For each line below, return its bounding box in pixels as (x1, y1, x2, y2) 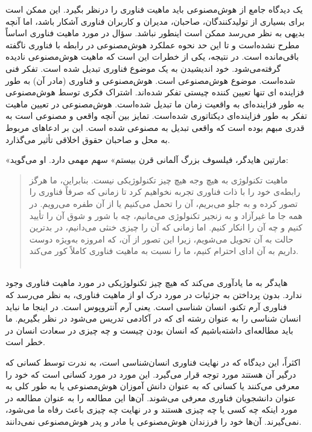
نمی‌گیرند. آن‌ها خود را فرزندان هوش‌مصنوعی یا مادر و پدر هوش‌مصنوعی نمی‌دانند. (5, 415, 302, 427)
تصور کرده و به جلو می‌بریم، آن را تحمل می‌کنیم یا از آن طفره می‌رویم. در (29, 197, 298, 209)
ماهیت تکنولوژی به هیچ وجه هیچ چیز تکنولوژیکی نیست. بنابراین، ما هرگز (29, 173, 288, 186)
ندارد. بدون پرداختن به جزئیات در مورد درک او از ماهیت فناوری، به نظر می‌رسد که (5, 288, 302, 301)
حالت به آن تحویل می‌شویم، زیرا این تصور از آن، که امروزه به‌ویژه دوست (29, 232, 294, 245)
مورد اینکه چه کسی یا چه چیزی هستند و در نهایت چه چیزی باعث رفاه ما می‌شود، (5, 403, 298, 416)
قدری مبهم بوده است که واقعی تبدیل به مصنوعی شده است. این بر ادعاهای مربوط (5, 121, 305, 133)
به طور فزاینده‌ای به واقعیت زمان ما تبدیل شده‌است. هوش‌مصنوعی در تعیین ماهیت (5, 97, 304, 110)
